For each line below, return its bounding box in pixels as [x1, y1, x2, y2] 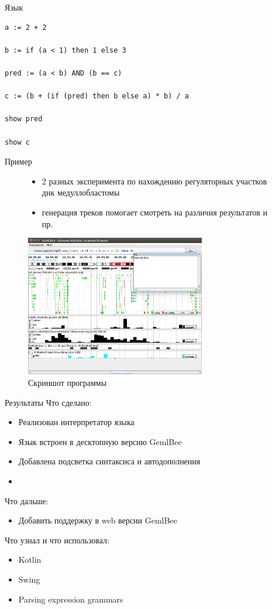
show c [5, 138, 30, 146]
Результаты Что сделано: [5, 396, 92, 408]
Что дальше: [5, 494, 49, 507]
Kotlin [18, 553, 42, 566]
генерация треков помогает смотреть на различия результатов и [42, 206, 267, 218]
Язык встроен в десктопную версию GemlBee [18, 435, 182, 447]
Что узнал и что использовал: [5, 533, 109, 546]
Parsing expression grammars [18, 593, 123, 605]
